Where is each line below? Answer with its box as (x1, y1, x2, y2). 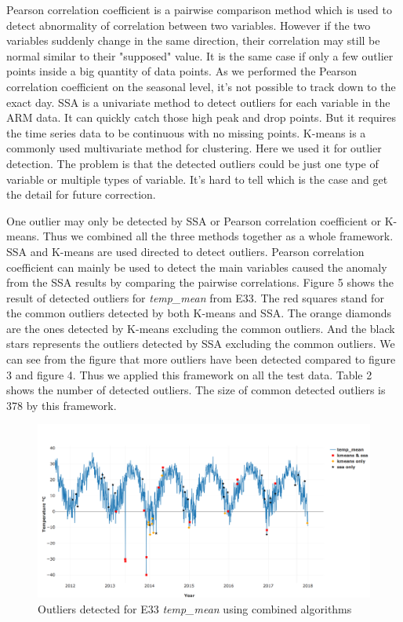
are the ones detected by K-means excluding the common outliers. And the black (6, 320, 395, 336)
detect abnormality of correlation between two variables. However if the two (6, 16, 371, 33)
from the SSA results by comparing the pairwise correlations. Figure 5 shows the (6, 274, 394, 291)
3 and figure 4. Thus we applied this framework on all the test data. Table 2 (6, 366, 372, 382)
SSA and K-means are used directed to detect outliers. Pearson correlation (6, 243, 365, 259)
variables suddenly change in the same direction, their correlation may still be (6, 32, 380, 49)
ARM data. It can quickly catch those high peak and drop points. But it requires (6, 109, 396, 126)
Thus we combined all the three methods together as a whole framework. (42, 228, 394, 244)
